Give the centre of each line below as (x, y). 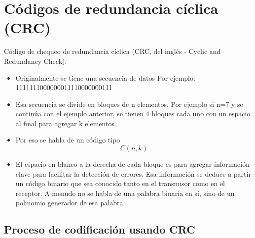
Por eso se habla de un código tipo (68, 140)
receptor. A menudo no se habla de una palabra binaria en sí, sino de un (125, 193)
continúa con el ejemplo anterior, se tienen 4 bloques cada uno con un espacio (133, 114)
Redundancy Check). (36, 61)
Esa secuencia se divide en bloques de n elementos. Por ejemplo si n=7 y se (129, 104)
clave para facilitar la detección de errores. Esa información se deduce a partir (133, 173)
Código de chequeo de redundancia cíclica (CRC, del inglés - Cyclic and (112, 51)
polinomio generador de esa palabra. (70, 203)
